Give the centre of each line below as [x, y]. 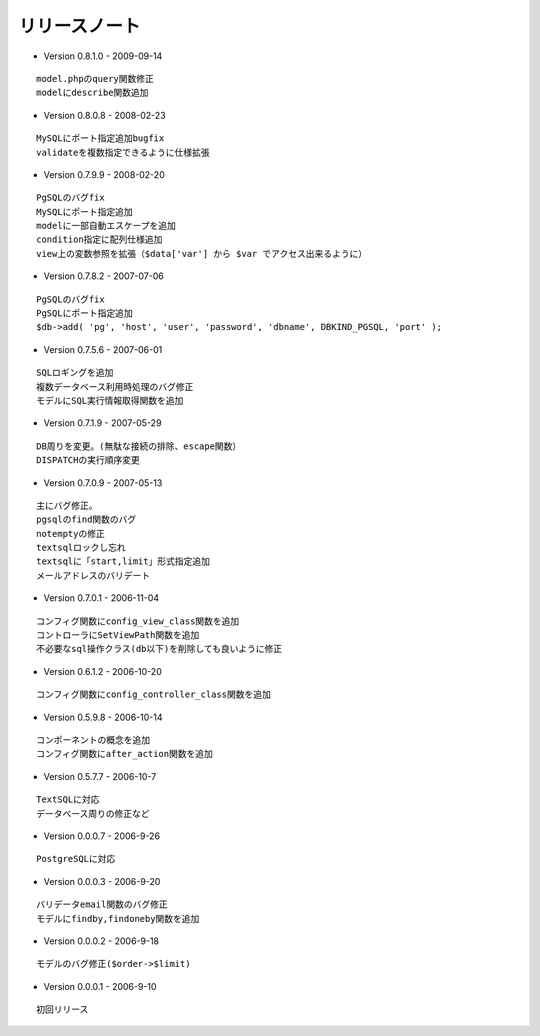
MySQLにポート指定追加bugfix [100, 138]
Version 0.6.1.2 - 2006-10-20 [102, 671]
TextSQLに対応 [68, 799]
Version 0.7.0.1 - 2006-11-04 [101, 598]
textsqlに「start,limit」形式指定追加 [123, 561]
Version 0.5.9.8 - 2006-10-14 [103, 717]
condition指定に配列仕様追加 [99, 239]
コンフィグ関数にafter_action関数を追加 [125, 754]
